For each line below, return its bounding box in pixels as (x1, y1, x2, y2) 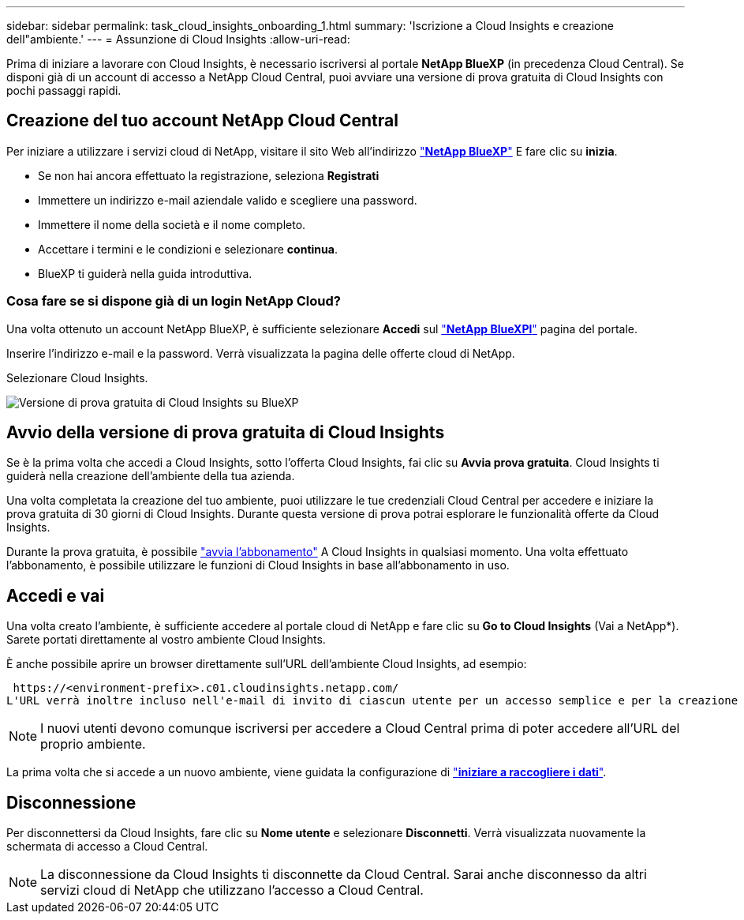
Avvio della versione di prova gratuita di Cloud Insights (6, 422, 445, 443)
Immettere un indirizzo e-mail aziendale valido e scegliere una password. (38, 193, 417, 207)
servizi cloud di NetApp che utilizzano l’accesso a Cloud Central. (40, 882, 424, 899)
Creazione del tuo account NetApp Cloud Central (6, 111, 398, 131)
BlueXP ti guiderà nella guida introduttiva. (38, 266, 252, 280)
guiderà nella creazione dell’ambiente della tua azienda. (6, 469, 295, 483)
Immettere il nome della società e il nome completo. (38, 217, 306, 231)
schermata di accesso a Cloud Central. (6, 839, 208, 854)
